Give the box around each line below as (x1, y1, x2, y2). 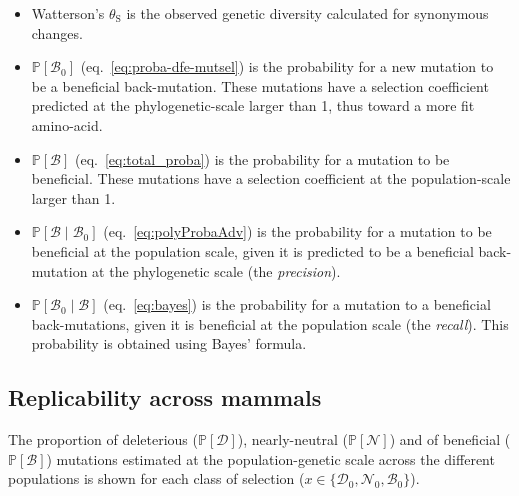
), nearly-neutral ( (237, 429, 348, 450)
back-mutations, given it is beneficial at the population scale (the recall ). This (31, 313, 509, 334)
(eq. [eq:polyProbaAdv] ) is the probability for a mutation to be (103, 221, 492, 242)
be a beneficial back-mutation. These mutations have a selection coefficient (31, 75, 489, 96)
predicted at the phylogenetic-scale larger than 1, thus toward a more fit (31, 95, 475, 116)
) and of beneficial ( (389, 429, 511, 450)
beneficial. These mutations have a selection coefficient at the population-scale (31, 168, 511, 189)
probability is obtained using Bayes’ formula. (31, 333, 307, 354)
